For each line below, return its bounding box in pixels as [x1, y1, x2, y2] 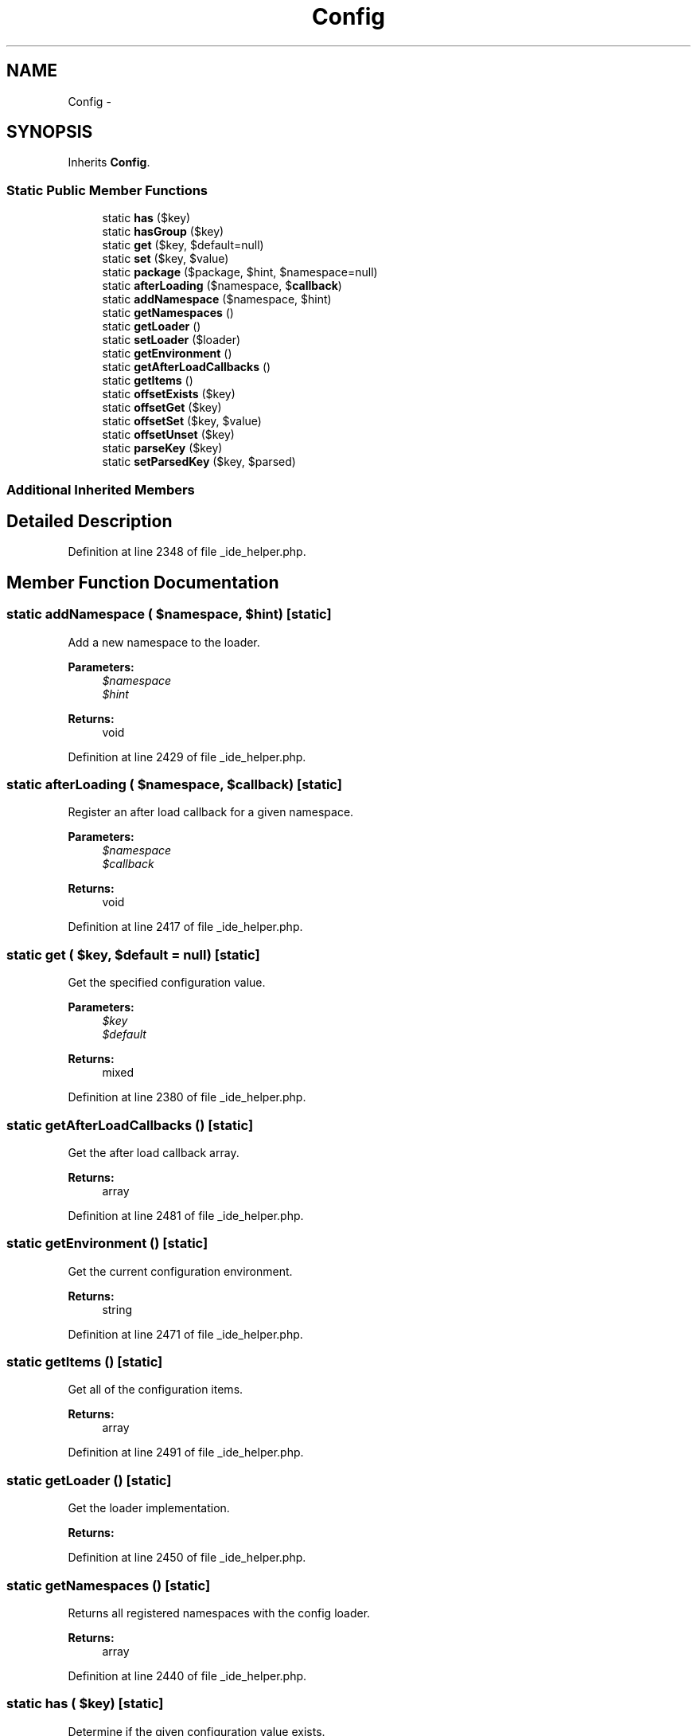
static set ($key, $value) [102, 252, 229, 266]
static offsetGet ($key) [102, 401, 222, 415]
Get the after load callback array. [68, 1145, 239, 1159]
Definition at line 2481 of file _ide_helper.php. [68, 1208, 304, 1222]
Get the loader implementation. [68, 1501, 230, 1515]
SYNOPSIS [6, 122, 93, 143]
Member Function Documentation [6, 572, 279, 592]
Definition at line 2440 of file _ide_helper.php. [68, 1668, 307, 1683]
